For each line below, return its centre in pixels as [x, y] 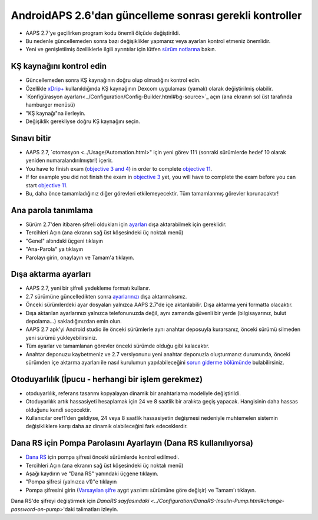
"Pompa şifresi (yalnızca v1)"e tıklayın [71, 482]
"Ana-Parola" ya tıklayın [54, 249]
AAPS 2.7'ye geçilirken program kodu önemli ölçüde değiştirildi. [103, 33]
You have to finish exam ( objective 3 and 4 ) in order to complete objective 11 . [119, 168]
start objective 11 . [47, 185]
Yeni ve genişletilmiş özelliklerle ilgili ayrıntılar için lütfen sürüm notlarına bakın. [121, 49]
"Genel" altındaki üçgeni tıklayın [64, 241]
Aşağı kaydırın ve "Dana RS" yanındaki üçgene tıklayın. [92, 473]
